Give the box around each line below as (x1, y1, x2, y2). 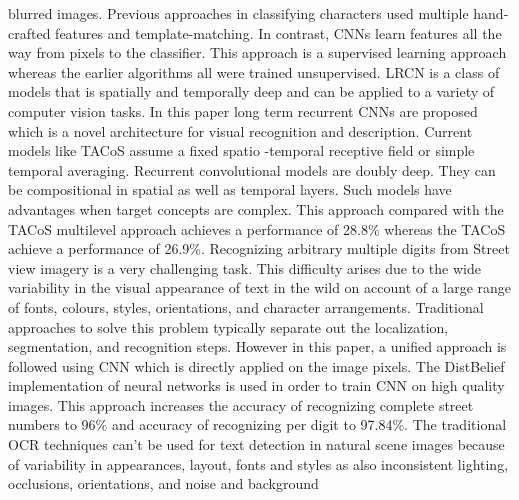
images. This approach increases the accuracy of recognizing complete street (8, 394, 474, 415)
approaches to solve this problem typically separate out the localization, (8, 316, 449, 337)
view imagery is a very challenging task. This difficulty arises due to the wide (8, 257, 481, 278)
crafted (8, 22, 51, 43)
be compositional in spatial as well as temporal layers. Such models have (8, 179, 452, 200)
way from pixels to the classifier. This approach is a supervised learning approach (8, 42, 507, 63)
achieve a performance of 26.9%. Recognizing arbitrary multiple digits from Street (8, 238, 510, 259)
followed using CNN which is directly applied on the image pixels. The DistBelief (8, 355, 505, 376)
